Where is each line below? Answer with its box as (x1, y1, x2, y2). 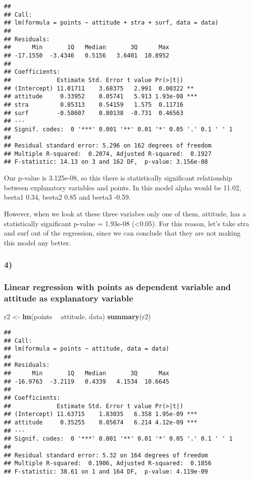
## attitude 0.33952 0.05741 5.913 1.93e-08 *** (4, 93, 197, 100)
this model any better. (4, 237, 71, 247)
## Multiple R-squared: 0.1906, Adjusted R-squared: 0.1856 (4, 460, 212, 467)
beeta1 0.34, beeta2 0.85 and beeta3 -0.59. (4, 192, 131, 202)
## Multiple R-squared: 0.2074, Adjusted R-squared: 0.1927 (4, 150, 212, 157)
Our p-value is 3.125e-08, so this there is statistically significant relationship (4, 173, 232, 183)
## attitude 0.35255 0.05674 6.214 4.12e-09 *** (4, 419, 197, 426)
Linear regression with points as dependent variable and (4, 281, 231, 293)
